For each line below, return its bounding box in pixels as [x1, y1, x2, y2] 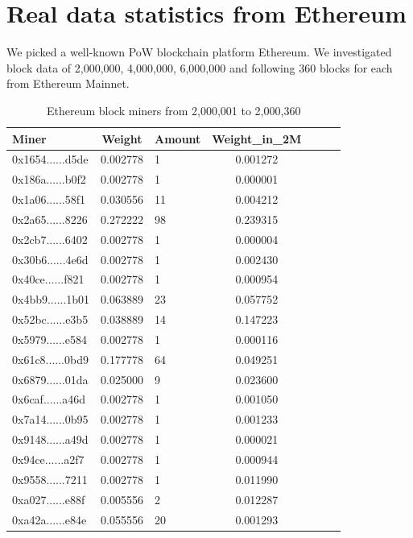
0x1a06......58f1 [12, 191, 86, 208]
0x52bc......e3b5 [12, 311, 89, 328]
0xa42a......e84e [12, 511, 87, 528]
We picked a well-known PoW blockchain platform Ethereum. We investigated [6, 43, 392, 60]
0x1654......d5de [12, 151, 89, 168]
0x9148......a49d [12, 431, 89, 448]
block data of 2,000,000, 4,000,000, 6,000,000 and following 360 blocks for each [6, 59, 393, 76]
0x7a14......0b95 [12, 411, 89, 428]
